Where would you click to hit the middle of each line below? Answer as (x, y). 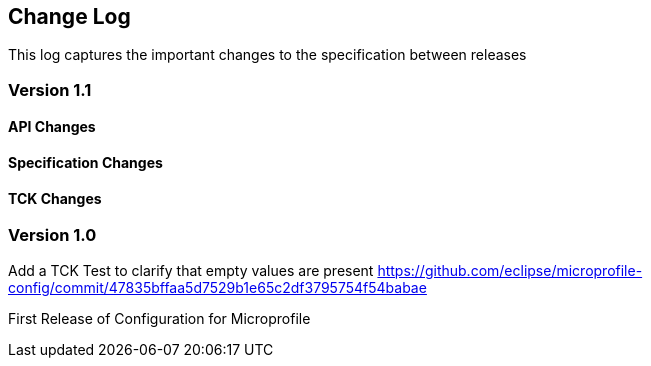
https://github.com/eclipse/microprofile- (510, 270)
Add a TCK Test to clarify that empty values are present (191, 270)
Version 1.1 (50, 89)
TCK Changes (55, 198)
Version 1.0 (52, 235)
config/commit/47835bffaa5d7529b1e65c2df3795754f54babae (217, 287)
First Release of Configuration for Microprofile (159, 318)
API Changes (52, 127)
